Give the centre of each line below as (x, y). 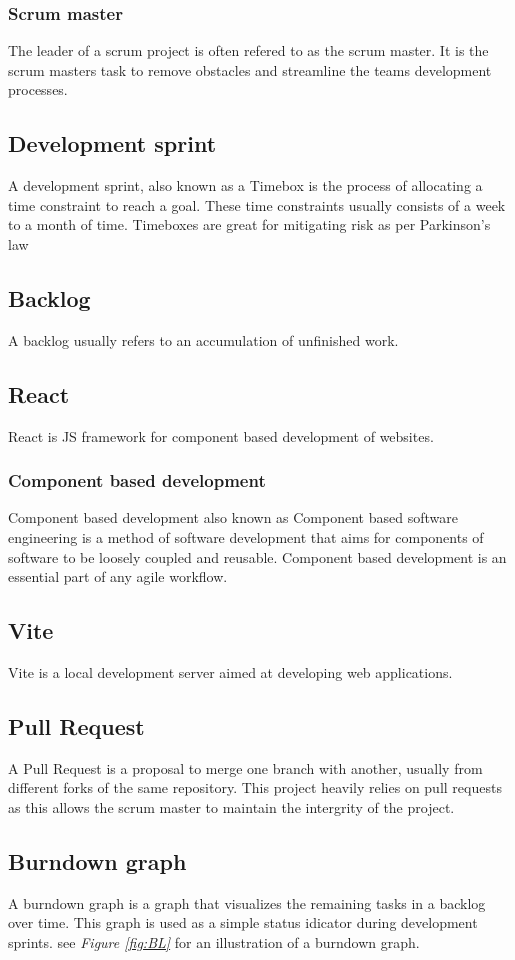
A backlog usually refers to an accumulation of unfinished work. (203, 339)
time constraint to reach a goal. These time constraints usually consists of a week (257, 204)
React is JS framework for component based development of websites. (221, 435)
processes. (38, 89)
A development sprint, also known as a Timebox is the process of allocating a (245, 185)
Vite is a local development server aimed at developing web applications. (230, 671)
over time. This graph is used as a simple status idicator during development (243, 922)
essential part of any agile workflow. (118, 576)
